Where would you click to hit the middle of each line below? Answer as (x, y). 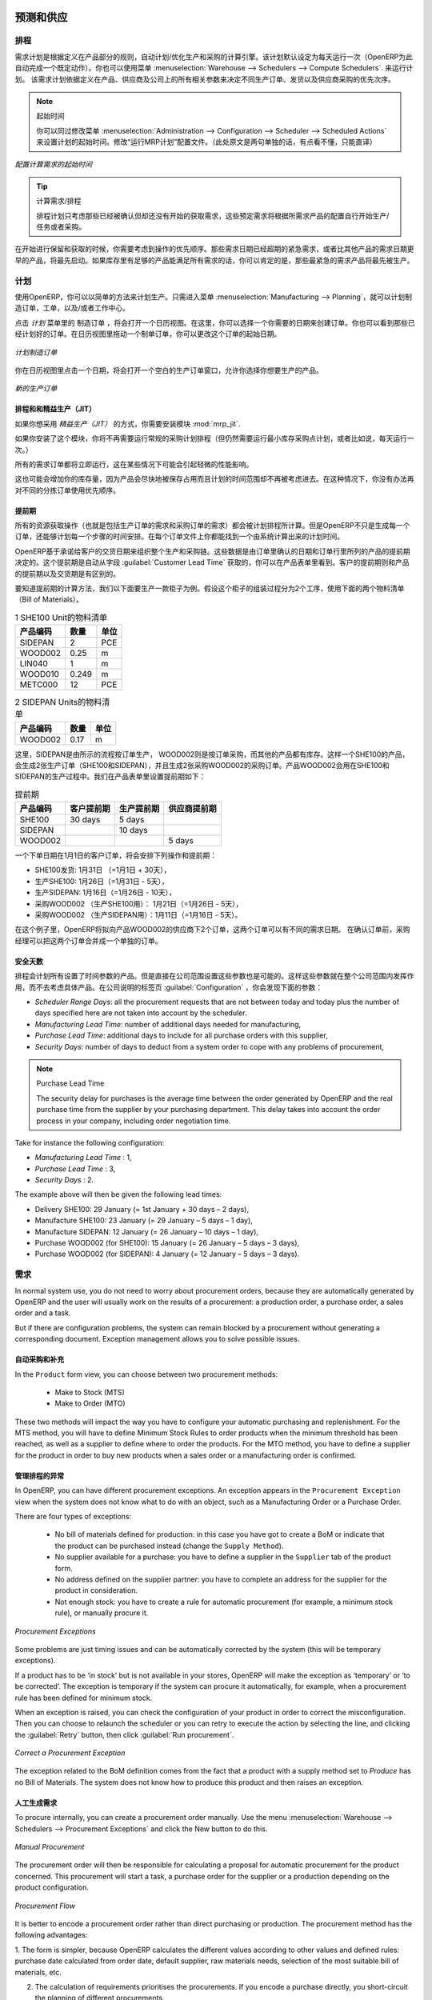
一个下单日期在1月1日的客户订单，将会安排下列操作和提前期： (116, 855)
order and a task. (43, 1313)
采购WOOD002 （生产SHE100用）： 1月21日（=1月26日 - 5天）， (139, 903)
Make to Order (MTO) (90, 1403)
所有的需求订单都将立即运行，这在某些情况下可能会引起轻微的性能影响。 (134, 464)
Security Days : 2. (64, 1180)
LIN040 (34, 664)
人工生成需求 (36, 1802)
